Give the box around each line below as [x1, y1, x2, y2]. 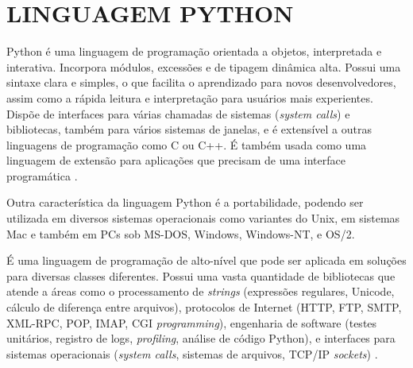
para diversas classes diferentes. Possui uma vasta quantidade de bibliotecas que [6, 267, 396, 284]
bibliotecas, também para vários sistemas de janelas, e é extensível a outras [6, 121, 372, 138]
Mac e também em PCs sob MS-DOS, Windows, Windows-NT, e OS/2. [6, 225, 355, 242]
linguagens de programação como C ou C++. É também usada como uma [6, 136, 367, 153]
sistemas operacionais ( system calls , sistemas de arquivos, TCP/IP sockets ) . [6, 345, 378, 362]
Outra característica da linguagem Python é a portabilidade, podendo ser [6, 194, 364, 211]
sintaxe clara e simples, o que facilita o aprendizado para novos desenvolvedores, [6, 74, 396, 91]
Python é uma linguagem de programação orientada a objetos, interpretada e [6, 43, 382, 60]
